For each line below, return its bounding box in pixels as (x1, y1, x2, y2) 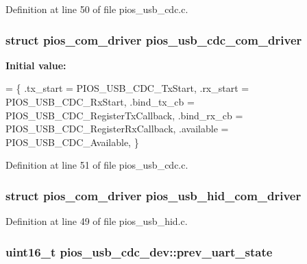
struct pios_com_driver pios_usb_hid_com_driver (5, 187, 302, 204)
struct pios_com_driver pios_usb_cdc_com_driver (5, 31, 302, 48)
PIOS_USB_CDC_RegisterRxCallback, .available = (5, 121, 229, 136)
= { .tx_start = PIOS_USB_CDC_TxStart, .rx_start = (5, 81, 249, 95)
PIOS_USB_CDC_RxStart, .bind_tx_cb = (5, 95, 195, 108)
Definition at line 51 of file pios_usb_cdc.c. (5, 158, 188, 172)
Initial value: (5, 58, 66, 72)
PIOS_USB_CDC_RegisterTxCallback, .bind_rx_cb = (5, 108, 243, 122)
